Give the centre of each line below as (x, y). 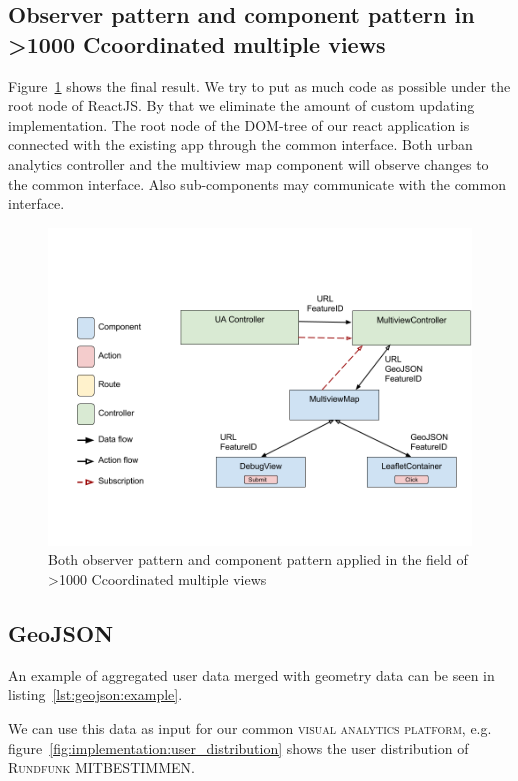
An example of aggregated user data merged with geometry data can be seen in (251, 674)
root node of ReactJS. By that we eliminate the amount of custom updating (241, 105)
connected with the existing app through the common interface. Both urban (240, 144)
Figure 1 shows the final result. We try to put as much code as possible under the (259, 85)
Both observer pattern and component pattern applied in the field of (258, 559)
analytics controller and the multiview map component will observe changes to (248, 163)
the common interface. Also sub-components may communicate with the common (257, 183)
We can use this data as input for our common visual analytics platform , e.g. (250, 727)
